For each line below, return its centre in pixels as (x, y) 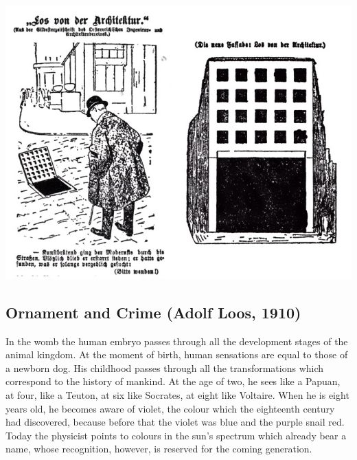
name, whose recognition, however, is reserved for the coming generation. (159, 449)
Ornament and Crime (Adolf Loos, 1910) (153, 312)
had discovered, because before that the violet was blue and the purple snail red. (175, 422)
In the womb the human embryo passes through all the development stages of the (177, 341)
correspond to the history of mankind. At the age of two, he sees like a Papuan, (173, 381)
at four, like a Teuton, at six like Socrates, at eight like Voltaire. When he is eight (177, 395)
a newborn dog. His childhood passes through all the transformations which (165, 368)
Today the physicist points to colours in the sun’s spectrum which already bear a (176, 435)
